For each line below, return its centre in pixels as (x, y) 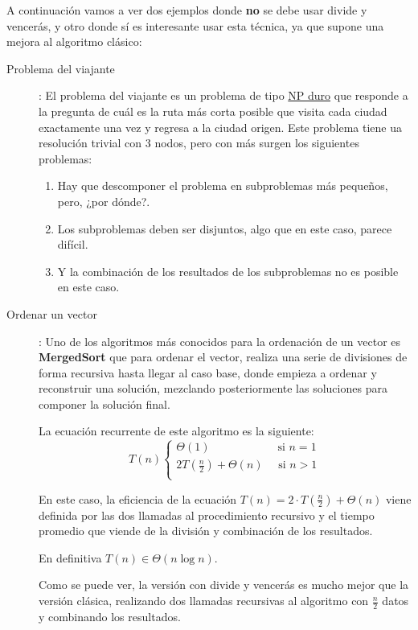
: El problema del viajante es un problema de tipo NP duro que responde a (223, 95)
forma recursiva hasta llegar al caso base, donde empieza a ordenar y (208, 372)
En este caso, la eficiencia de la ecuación (138, 498)
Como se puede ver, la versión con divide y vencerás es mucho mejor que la (224, 585)
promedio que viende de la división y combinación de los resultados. (206, 531)
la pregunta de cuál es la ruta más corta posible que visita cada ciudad (213, 111)
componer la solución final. (104, 404)
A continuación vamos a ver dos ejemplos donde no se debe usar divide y (187, 10)
